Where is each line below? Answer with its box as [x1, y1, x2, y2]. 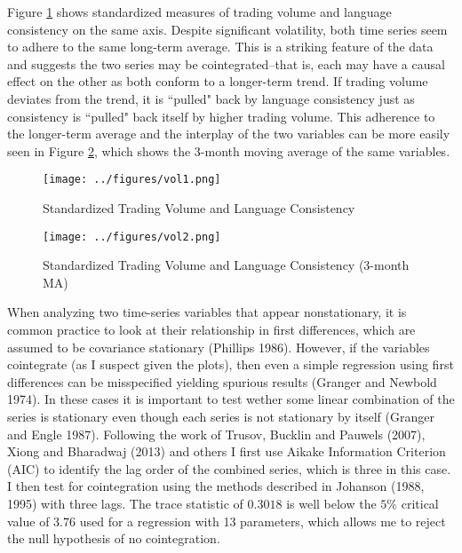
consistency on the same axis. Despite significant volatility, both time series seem [7, 20, 448, 38]
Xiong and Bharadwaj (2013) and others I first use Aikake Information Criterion [7, 442, 446, 461]
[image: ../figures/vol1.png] [43, 173, 221, 186]
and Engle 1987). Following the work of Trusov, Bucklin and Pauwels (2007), [7, 424, 426, 443]
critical [401, 494, 439, 512]
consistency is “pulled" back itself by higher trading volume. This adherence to [7, 107, 435, 125]
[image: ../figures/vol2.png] [43, 230, 221, 243]
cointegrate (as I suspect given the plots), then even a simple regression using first [7, 355, 454, 374]
